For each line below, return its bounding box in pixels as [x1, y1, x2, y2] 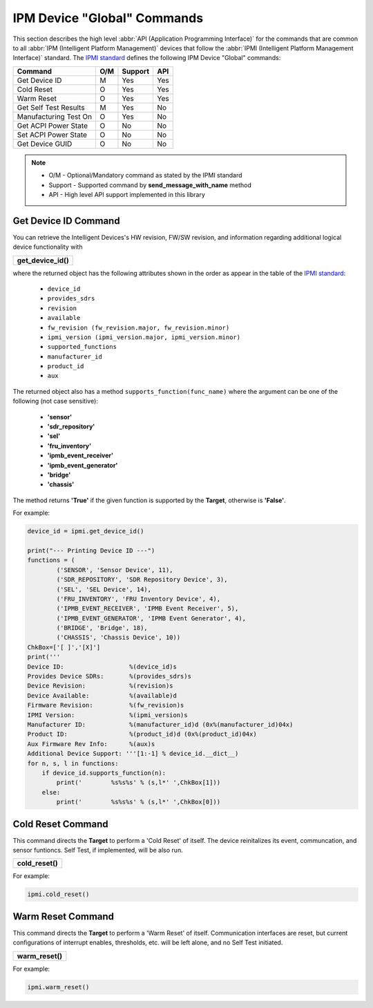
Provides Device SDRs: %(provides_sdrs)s [27, 672, 191, 681]
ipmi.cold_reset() [27, 891, 90, 898]
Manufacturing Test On [17, 111, 93, 121]
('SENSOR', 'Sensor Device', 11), [56, 566, 173, 573]
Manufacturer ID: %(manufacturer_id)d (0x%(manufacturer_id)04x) [27, 721, 294, 728]
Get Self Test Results [17, 102, 86, 112]
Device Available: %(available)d [27, 692, 178, 699]
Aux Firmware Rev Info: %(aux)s [27, 740, 155, 748]
